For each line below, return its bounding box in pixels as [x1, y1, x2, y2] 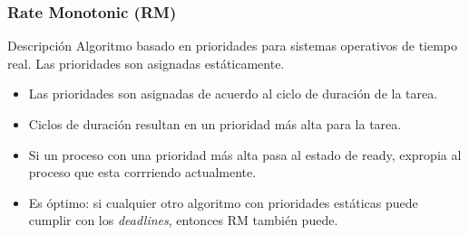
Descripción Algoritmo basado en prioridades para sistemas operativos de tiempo [7, 36, 458, 55]
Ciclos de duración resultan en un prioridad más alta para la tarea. [28, 115, 402, 133]
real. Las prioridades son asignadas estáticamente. [7, 53, 285, 72]
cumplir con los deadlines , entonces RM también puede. [28, 211, 338, 230]
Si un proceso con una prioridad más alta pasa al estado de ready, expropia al [28, 145, 462, 164]
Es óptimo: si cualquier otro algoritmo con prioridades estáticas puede [28, 193, 418, 211]
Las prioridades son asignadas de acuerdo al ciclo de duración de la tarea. [28, 84, 438, 103]
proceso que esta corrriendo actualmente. [28, 163, 257, 182]
